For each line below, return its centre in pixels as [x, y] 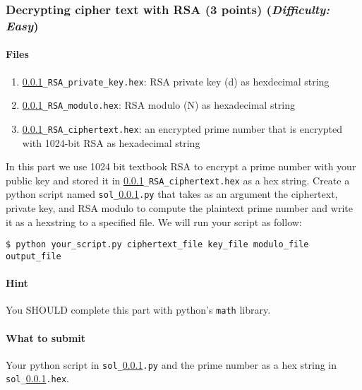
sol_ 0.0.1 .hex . [37, 378]
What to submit [46, 337]
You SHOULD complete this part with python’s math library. [138, 310]
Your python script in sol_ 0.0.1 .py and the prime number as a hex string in [171, 364]
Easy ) [22, 25]
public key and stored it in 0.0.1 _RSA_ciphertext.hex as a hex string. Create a [178, 180]
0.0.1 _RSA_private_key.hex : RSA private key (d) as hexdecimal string [176, 81]
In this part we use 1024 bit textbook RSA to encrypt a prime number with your [181, 166]
